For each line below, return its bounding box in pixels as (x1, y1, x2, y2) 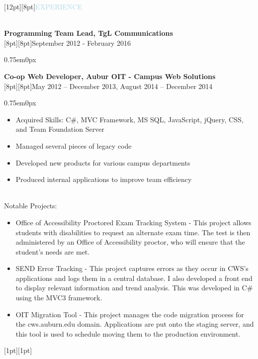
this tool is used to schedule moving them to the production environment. (15, 328, 241, 339)
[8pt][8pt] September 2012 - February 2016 (4, 37, 131, 48)
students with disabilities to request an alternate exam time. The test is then (15, 227, 251, 237)
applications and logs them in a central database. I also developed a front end (15, 272, 253, 283)
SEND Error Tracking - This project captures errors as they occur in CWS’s (15, 263, 249, 273)
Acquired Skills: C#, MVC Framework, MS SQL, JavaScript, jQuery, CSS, (15, 114, 244, 124)
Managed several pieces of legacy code (15, 140, 132, 151)
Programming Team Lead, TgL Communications (4, 28, 173, 38)
